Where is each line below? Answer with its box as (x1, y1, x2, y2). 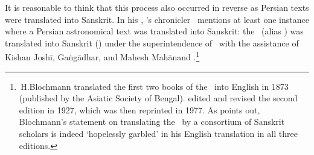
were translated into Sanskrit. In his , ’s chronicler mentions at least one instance (5, 13, 309, 25)
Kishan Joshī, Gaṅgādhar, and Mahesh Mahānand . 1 (5, 49, 200, 63)
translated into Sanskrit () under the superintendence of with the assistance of (5, 36, 299, 49)
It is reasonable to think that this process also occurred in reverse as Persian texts (5, 1, 309, 13)
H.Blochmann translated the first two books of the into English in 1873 (21, 80, 289, 92)
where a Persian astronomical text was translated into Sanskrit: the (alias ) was (5, 25, 304, 37)
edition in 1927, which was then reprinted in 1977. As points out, (19, 103, 260, 116)
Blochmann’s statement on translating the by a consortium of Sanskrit (19, 115, 285, 128)
